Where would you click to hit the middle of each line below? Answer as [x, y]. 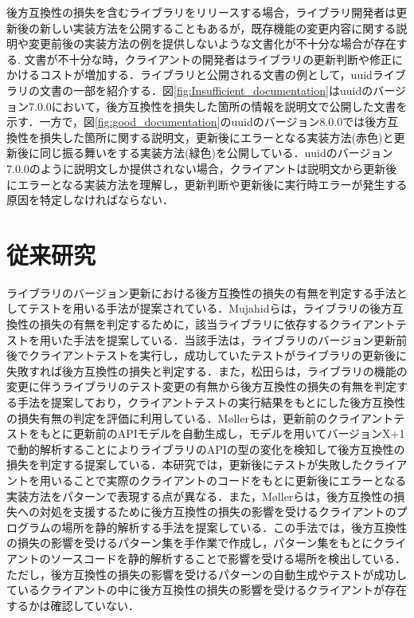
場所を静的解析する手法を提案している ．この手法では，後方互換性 [234, 527]
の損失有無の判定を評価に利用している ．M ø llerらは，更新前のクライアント [200, 417]
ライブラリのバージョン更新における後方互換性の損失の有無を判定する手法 [201, 292]
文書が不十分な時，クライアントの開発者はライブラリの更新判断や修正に [213, 59]
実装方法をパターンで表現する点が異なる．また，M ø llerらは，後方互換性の [200, 496]
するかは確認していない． [73, 605]
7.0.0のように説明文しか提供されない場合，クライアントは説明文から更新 [196, 168]
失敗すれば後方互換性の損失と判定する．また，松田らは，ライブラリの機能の [207, 370]
